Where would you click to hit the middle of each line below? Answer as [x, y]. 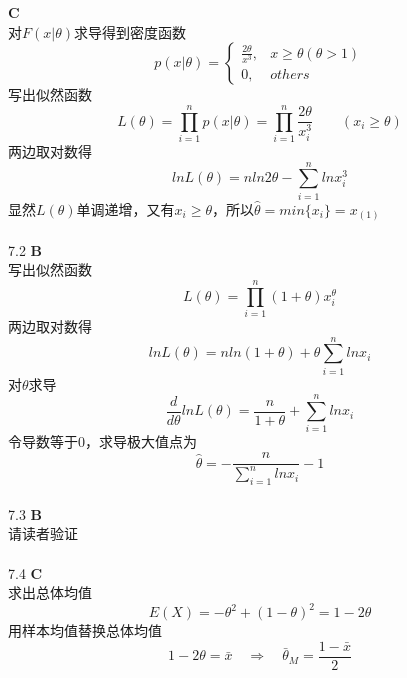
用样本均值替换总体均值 [85, 630]
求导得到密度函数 [129, 31]
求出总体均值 [50, 592]
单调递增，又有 [125, 208]
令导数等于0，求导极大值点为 [102, 441]
